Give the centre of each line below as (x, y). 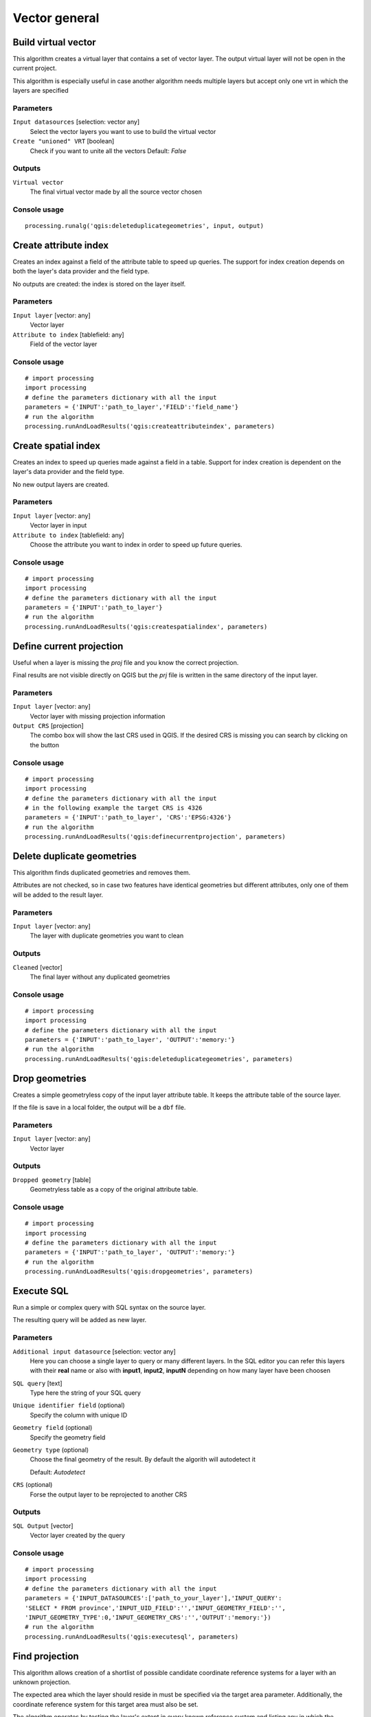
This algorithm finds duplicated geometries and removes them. (102, 873)
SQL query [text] (37, 1383)
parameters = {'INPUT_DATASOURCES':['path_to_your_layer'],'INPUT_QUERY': (154, 1598)
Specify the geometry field (68, 1437)
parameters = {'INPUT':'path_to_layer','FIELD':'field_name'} (132, 407)
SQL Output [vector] (43, 1525)
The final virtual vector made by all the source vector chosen (116, 192)
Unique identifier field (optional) (69, 1405)
